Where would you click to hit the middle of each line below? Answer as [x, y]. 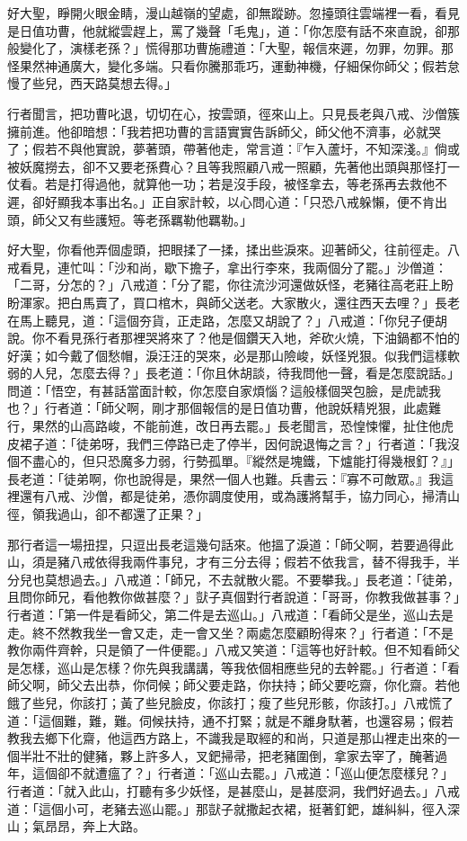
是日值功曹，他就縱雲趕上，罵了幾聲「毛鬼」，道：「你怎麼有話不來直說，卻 [227, 30]
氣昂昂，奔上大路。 [88, 826]
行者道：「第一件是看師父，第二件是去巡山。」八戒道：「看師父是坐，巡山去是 [230, 614]
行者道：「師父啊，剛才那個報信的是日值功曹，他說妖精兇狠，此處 [236, 408]
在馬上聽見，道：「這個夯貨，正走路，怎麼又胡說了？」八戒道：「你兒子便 [221, 320]
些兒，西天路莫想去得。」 [104, 83]
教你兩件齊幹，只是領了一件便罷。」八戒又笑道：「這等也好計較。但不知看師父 [233, 650]
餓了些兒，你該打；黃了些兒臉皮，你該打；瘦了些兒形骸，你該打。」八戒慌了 [230, 702]
